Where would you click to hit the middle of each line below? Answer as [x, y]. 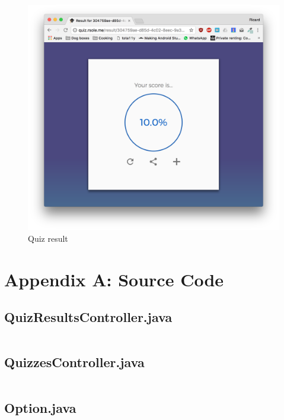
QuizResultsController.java [88, 317]
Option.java [40, 407]
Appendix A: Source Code [114, 279]
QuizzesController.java [74, 362]
